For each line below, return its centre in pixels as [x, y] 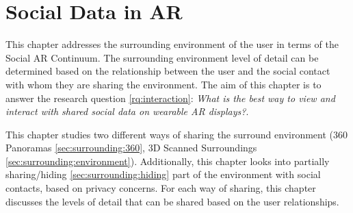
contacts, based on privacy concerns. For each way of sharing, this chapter [161, 188]
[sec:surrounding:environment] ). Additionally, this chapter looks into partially [168, 161]
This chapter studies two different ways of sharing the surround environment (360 [177, 134]
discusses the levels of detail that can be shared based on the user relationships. [172, 201]
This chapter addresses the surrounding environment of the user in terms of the [172, 44]
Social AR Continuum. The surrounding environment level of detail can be [162, 57]
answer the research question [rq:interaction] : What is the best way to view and [170, 98]
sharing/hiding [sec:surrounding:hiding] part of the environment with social [163, 174]
